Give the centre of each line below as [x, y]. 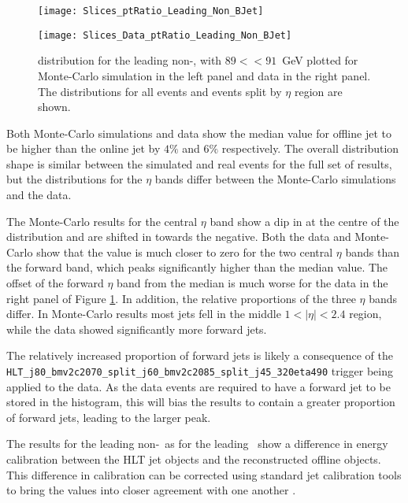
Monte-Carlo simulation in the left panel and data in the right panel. [204, 75]
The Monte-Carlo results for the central [102, 221]
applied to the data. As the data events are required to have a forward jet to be [198, 386]
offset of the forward [55, 283]
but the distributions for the [74, 179]
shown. [54, 107]
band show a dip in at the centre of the [304, 221]
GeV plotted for [320, 60]
